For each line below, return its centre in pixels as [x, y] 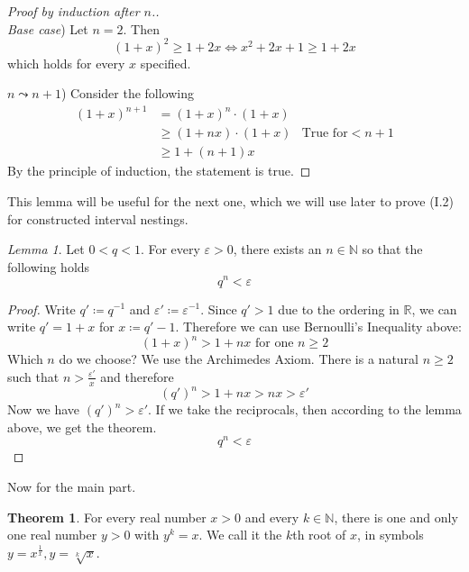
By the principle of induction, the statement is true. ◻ [159, 171]
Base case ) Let [48, 28]
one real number [52, 535]
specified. [166, 63]
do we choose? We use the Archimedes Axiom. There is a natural [239, 359]
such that [33, 376]
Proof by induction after [74, 11]
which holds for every [66, 63]
